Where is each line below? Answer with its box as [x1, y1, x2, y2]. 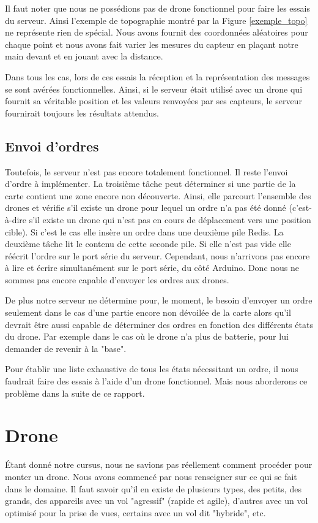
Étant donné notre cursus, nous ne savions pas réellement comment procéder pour [5, 458, 312, 471]
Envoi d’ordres [5, 136, 99, 155]
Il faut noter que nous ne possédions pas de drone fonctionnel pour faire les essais [5, 2, 311, 14]
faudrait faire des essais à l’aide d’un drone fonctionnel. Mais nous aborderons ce [5, 375, 308, 387]
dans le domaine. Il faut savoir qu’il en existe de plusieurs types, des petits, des [5, 482, 301, 495]
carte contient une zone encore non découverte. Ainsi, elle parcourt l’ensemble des [5, 189, 311, 202]
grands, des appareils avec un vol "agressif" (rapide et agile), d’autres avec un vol [5, 494, 308, 507]
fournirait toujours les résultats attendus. [5, 106, 159, 119]
